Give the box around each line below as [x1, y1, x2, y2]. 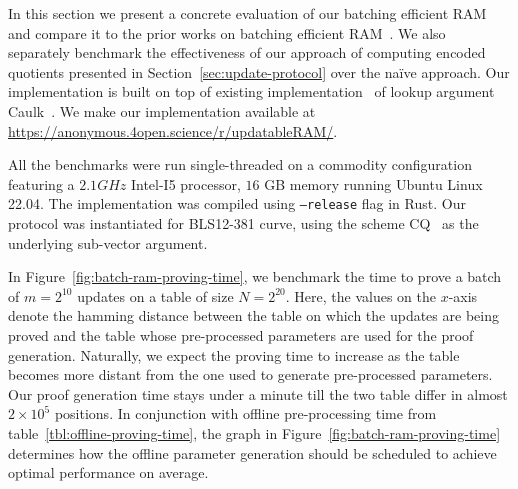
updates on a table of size [77, 285, 234, 306]
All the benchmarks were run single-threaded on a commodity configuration [8, 154, 472, 175]
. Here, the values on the [285, 285, 436, 306]
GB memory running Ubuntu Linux [264, 173, 483, 194]
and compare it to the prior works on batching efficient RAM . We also [8, 22, 446, 43]
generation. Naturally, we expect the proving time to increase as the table [8, 344, 460, 365]
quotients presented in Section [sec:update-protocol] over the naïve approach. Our [8, 61, 510, 82]
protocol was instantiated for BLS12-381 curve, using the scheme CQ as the [8, 213, 479, 233]
